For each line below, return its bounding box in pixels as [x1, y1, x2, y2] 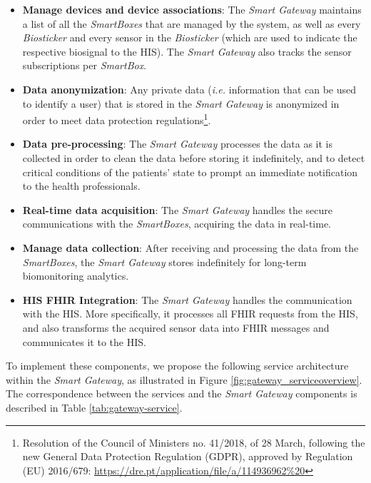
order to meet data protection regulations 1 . [22, 111, 211, 127]
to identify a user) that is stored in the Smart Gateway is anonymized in [22, 96, 340, 111]
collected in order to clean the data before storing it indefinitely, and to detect [22, 151, 365, 165]
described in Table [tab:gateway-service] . [6, 400, 183, 415]
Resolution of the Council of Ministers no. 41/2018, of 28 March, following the [22, 434, 365, 449]
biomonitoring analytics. [22, 268, 129, 283]
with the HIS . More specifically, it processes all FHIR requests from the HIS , [22, 306, 358, 321]
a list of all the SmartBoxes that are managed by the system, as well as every [22, 16, 361, 31]
